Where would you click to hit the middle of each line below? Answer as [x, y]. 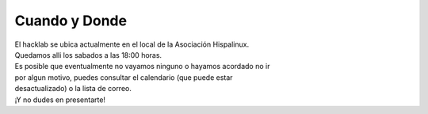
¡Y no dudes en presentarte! [60, 100]
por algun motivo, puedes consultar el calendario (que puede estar [124, 77]
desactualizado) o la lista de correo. [73, 89]
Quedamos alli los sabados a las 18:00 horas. [88, 55]
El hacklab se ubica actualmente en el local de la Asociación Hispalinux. [132, 44]
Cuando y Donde [71, 21]
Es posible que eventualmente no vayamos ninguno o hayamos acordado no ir [142, 66]
